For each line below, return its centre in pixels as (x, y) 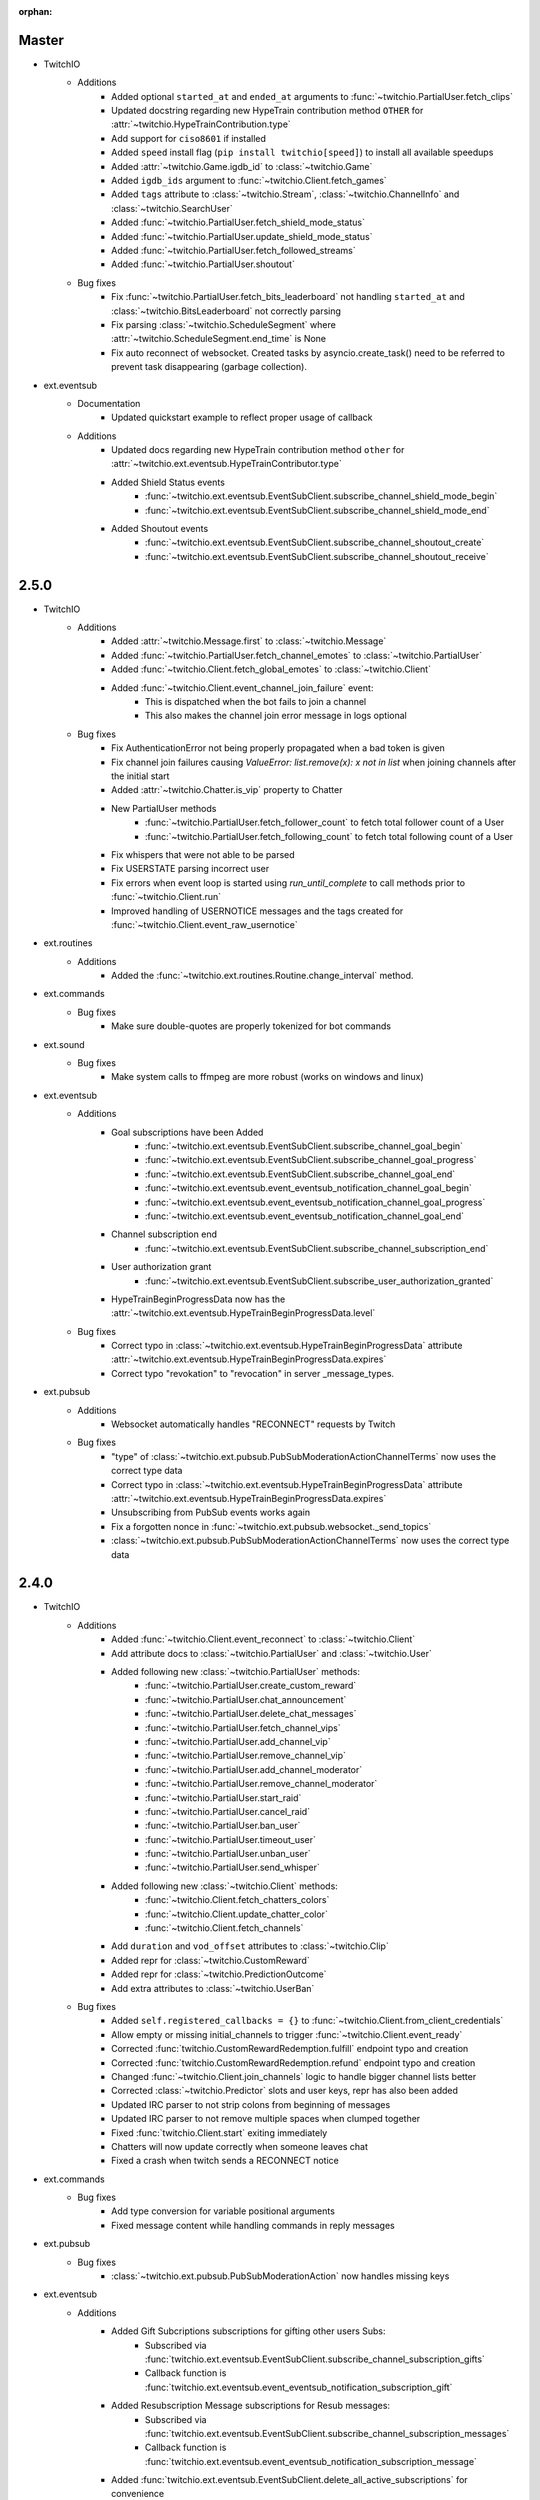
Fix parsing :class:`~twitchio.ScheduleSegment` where (224, 324)
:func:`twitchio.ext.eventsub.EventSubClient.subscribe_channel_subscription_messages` (327, 2433)
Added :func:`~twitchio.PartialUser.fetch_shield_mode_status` (238, 222)
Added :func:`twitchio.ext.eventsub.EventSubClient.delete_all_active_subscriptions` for (290, 2480)
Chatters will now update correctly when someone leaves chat (240, 2146)
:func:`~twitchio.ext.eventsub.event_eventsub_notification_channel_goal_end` (305, 1216)
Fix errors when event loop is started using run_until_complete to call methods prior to (288, 882)
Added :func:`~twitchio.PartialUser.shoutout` (203, 264)
